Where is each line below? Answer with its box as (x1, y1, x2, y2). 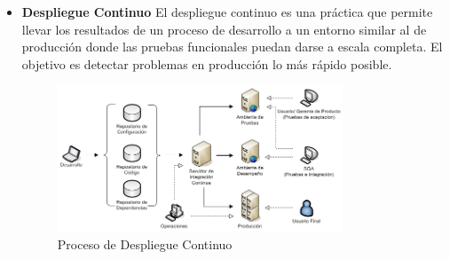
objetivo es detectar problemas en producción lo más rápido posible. (21, 54, 392, 73)
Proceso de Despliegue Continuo (57, 234, 233, 253)
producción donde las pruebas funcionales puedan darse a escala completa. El (21, 37, 443, 56)
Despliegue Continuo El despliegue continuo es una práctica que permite (21, 3, 433, 20)
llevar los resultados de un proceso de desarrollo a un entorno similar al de (21, 20, 427, 38)
